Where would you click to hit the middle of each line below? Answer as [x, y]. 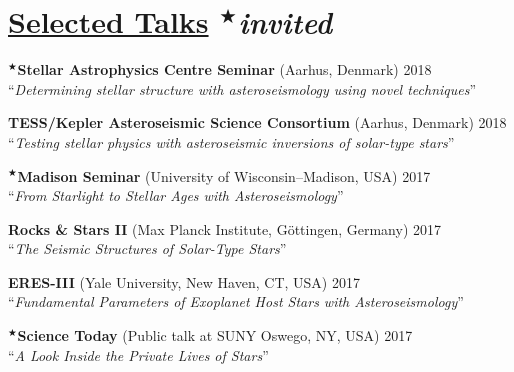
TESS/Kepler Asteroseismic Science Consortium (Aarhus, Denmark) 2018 [257, 122]
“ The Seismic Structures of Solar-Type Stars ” [147, 248]
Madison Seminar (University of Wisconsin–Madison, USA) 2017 [224, 175]
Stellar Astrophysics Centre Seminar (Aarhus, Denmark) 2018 [224, 69]
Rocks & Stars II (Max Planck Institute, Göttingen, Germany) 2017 [225, 228]
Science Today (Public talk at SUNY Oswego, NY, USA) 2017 [215, 335]
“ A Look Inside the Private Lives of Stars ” [138, 354]
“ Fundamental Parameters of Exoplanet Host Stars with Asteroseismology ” [236, 301]
